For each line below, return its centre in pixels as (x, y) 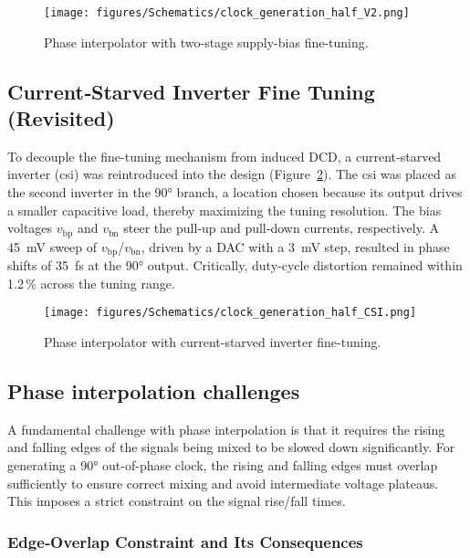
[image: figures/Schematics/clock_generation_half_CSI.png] (230, 313)
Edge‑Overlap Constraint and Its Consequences (185, 541)
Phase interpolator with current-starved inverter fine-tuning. (213, 341)
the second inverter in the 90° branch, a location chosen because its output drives (235, 192)
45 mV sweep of (52, 246)
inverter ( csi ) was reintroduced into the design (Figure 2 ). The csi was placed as (232, 174)
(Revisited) (61, 118)
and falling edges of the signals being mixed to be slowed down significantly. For (231, 447)
